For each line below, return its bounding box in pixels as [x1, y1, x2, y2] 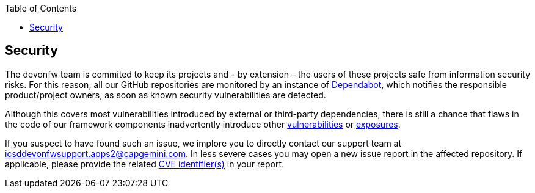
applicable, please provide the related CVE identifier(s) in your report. [5, 158, 285, 169]
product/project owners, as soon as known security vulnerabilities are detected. [5, 89, 326, 100]
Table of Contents [5, 3, 77, 13]
